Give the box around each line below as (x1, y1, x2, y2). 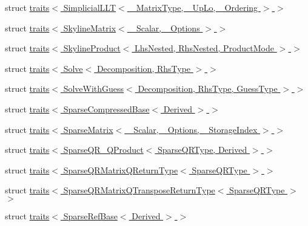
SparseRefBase (63, 209, 118, 222)
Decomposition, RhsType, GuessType (138, 82, 278, 95)
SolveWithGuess (63, 82, 124, 95)
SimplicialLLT (63, 1, 116, 13)
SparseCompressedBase (63, 102, 150, 115)
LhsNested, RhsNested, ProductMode (135, 42, 274, 54)
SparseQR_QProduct (63, 143, 144, 156)
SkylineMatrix (63, 21, 116, 34)
